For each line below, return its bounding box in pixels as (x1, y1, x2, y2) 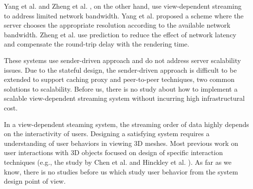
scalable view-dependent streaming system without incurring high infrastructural (4, 93, 245, 103)
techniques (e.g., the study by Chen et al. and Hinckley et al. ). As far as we (4, 157, 232, 167)
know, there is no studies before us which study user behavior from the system (4, 166, 238, 176)
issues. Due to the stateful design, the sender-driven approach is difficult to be (4, 64, 237, 75)
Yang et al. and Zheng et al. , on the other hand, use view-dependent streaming (4, 1, 242, 11)
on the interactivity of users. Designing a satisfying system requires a (4, 128, 210, 139)
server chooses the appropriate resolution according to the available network (4, 20, 231, 30)
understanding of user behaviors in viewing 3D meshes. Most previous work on (4, 138, 238, 148)
